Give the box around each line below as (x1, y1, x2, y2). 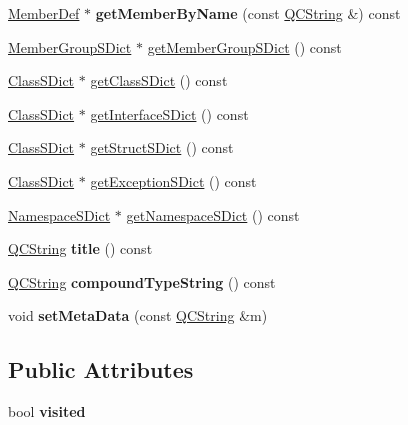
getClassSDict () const (90, 70, 228, 91)
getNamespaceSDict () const (126, 204, 300, 225)
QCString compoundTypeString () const (8, 271, 276, 292)
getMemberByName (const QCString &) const (95, 3, 401, 23)
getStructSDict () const (90, 137, 234, 158)
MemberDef (8, 3, 80, 23)
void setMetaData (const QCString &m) (8, 305, 268, 326)
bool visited (8, 401, 86, 422)
